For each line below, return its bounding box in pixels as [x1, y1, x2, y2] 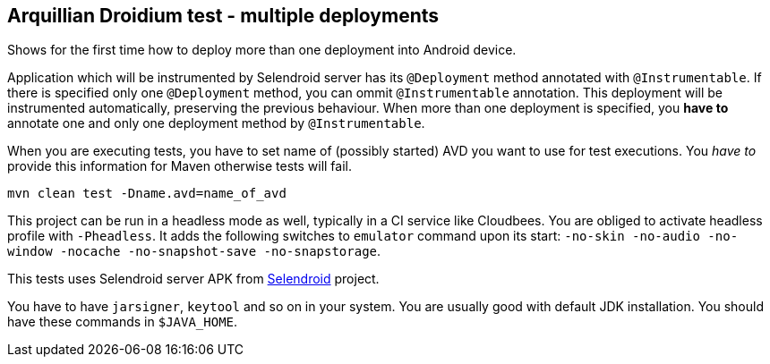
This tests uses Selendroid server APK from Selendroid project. [7, 271, 380, 287]
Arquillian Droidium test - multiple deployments [7, 4, 440, 27]
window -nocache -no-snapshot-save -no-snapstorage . [7, 243, 381, 259]
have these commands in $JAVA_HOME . [7, 314, 238, 330]
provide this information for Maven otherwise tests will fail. [7, 158, 353, 174]
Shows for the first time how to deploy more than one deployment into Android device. [7, 42, 517, 58]
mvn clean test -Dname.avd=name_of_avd [7, 186, 287, 201]
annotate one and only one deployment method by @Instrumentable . [7, 115, 425, 131]
